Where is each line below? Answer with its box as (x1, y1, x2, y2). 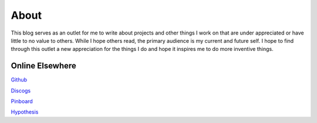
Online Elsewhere (11, 61, 76, 71)
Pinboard (11, 98, 33, 105)
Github (11, 76, 28, 83)
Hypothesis (11, 108, 39, 115)
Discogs (11, 87, 31, 94)
